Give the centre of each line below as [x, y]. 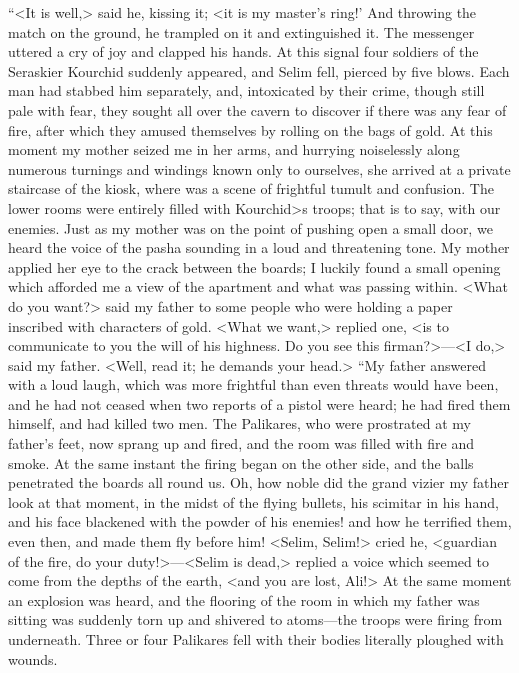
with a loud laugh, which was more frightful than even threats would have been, [253, 384]
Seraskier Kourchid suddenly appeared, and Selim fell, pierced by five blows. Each [259, 70]
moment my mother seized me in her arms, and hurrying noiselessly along [234, 149]
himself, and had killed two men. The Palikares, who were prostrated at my [239, 423]
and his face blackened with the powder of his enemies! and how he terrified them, [260, 521]
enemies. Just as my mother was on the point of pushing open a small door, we [250, 227]
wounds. [33, 658]
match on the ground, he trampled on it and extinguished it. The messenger [241, 31]
